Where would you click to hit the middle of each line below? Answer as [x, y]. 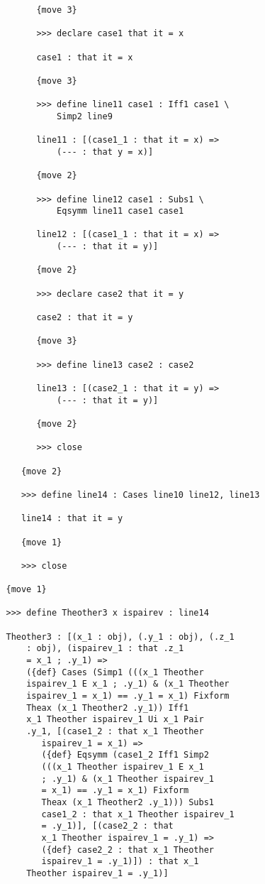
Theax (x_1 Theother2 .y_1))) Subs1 [128, 802]
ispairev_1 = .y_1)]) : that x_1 [120, 862]
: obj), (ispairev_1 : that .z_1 [105, 649]
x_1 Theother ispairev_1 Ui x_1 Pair [115, 720]
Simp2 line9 [85, 116]
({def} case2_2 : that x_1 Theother [128, 850]
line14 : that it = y [72, 519]
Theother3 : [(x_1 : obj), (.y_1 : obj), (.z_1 [120, 637]
